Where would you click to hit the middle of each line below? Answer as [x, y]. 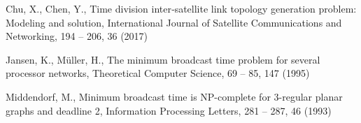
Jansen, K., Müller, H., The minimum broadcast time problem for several [163, 59]
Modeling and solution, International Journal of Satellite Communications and [174, 22]
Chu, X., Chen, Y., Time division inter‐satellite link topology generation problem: [181, 8]
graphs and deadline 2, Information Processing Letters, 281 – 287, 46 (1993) [169, 110]
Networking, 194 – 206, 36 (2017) [77, 36]
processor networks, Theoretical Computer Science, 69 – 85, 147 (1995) [158, 73]
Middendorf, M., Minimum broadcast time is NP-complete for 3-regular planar [174, 96]
